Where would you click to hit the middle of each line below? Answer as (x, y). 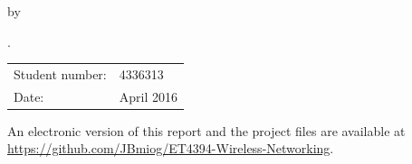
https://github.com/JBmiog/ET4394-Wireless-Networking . (171, 148)
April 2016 (148, 96)
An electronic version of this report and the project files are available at (206, 130)
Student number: (60, 73)
